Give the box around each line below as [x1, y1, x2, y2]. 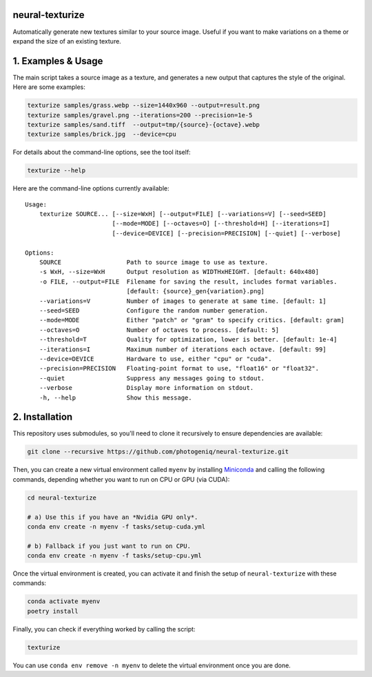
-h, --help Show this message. [39, 393, 192, 402]
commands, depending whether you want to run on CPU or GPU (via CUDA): [12, 475, 230, 483]
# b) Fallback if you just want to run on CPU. [27, 542, 191, 550]
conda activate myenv [27, 598, 101, 605]
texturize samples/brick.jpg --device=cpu [27, 130, 177, 138]
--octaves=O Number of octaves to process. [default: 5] [39, 326, 280, 334]
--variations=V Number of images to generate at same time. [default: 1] [39, 297, 327, 305]
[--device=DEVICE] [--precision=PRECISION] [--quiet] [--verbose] [112, 229, 341, 237]
